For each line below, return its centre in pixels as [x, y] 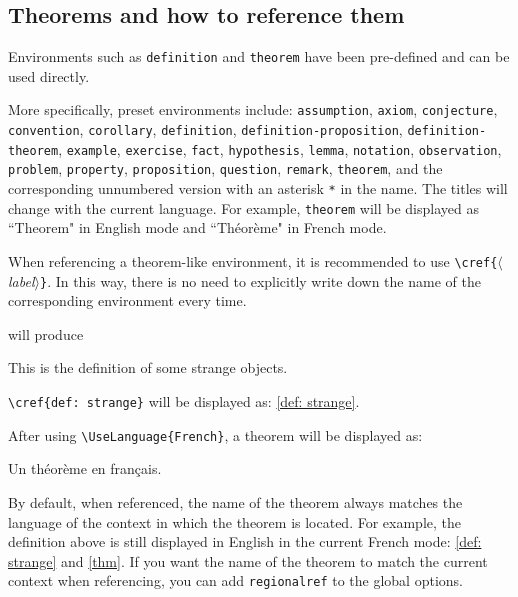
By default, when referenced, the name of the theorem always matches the [235, 501]
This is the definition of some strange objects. [148, 367]
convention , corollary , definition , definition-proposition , [205, 129]
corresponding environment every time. [127, 300]
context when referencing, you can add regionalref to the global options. [235, 580]
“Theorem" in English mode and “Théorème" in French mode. [197, 227]
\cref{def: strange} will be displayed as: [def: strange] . [184, 401]
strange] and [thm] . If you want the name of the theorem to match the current [248, 560]
